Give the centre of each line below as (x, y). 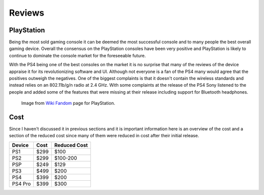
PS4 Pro (22, 184)
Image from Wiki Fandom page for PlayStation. (68, 103)
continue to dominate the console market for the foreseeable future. (77, 55)
